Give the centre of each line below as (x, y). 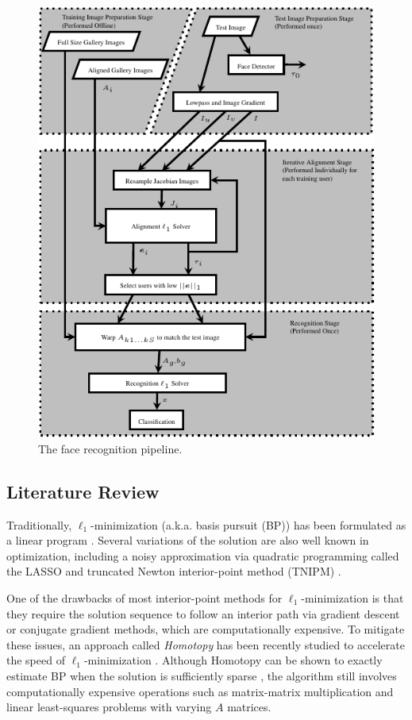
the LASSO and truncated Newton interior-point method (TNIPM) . (174, 571)
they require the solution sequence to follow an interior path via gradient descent (203, 613)
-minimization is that (352, 598)
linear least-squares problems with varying (109, 707)
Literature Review (83, 491)
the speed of (36, 660)
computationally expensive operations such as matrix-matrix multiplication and (200, 691)
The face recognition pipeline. (110, 448)
